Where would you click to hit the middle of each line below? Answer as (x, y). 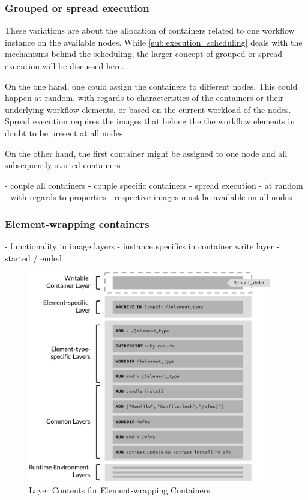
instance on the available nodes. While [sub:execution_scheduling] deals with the (154, 42)
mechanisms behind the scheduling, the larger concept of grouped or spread (144, 54)
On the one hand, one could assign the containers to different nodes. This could (151, 86)
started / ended (34, 258)
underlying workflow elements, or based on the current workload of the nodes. (148, 109)
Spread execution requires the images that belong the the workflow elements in (150, 121)
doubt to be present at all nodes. (65, 133)
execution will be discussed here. (65, 66)
